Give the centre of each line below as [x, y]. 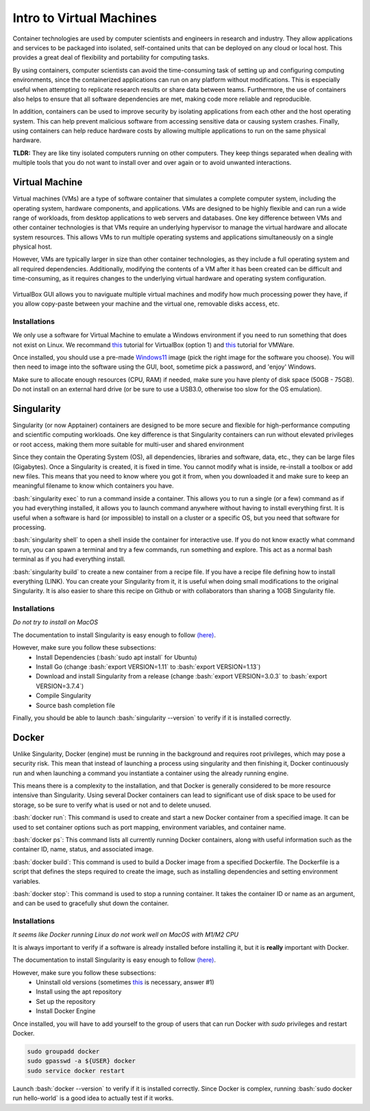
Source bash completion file [76, 705]
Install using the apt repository [79, 992]
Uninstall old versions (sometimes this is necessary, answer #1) [125, 983]
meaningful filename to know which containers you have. [93, 486]
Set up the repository [66, 1001]
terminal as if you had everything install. [69, 559]
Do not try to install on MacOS [56, 622]
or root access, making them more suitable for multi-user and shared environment [128, 444]
